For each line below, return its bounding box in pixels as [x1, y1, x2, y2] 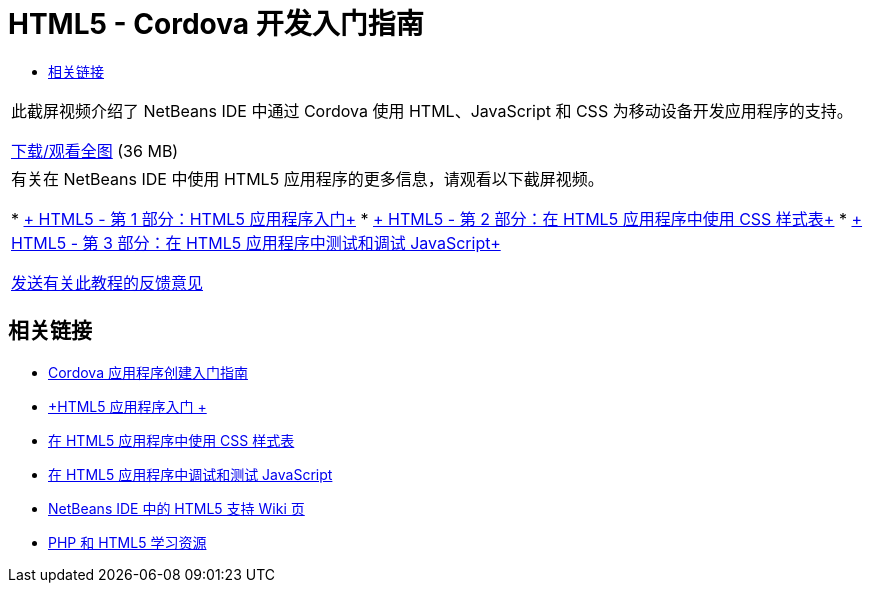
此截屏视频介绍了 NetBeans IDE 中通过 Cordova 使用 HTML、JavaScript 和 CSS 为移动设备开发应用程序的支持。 [11, 100, 853, 121]
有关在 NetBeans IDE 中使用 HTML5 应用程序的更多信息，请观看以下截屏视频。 [11, 168, 604, 189]
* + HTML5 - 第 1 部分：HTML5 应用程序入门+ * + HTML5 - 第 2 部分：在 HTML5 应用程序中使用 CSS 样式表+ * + [11, 208, 863, 229]
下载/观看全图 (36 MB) [11, 140, 179, 161]
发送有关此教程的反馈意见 [11, 272, 204, 293]
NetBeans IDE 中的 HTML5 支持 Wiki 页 [48, 499, 305, 517]
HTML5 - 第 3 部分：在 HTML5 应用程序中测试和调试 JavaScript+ [11, 232, 501, 253]
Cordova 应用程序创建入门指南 [48, 363, 248, 381]
